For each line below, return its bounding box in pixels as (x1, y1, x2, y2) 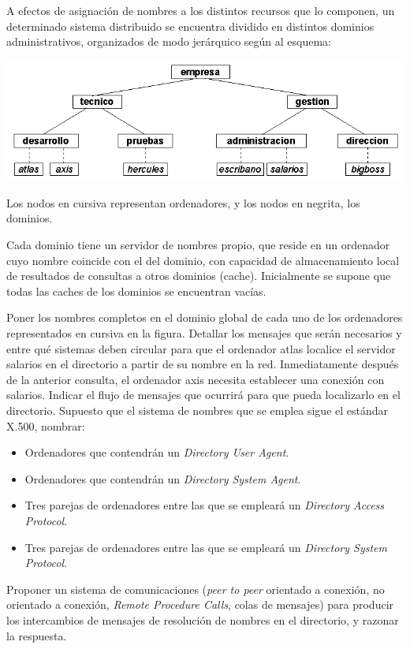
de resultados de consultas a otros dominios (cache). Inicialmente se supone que (6, 267, 391, 284)
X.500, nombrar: (6, 417, 85, 434)
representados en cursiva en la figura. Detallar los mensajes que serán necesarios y (6, 325, 402, 341)
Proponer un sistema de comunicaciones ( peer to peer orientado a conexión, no (6, 580, 385, 597)
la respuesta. (6, 627, 67, 643)
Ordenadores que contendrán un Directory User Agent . (24, 444, 289, 461)
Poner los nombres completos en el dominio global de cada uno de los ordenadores (6, 309, 403, 326)
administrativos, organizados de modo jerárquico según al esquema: (6, 33, 331, 50)
